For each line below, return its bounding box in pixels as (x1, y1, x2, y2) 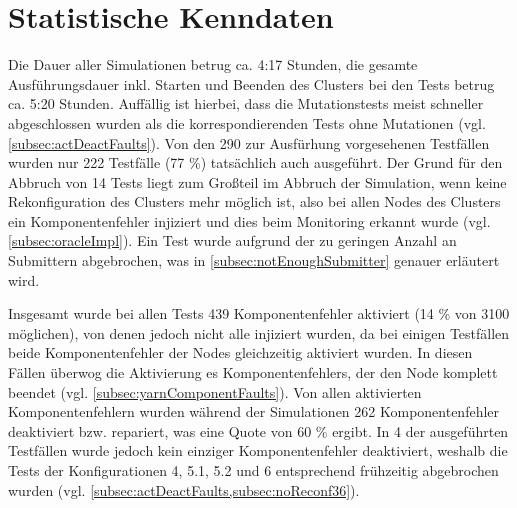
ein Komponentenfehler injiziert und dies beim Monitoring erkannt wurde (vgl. (8, 210, 491, 231)
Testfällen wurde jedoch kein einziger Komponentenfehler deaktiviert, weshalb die (8, 440, 508, 461)
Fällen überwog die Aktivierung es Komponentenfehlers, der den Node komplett (8, 362, 498, 383)
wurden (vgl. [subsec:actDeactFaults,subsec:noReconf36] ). (8, 479, 360, 500)
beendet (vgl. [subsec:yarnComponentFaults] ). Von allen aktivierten (8, 381, 422, 402)
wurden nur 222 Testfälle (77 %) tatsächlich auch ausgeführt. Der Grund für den (8, 152, 503, 173)
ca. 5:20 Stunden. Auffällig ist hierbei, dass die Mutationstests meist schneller (8, 93, 484, 114)
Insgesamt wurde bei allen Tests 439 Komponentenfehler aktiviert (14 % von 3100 (8, 303, 510, 324)
